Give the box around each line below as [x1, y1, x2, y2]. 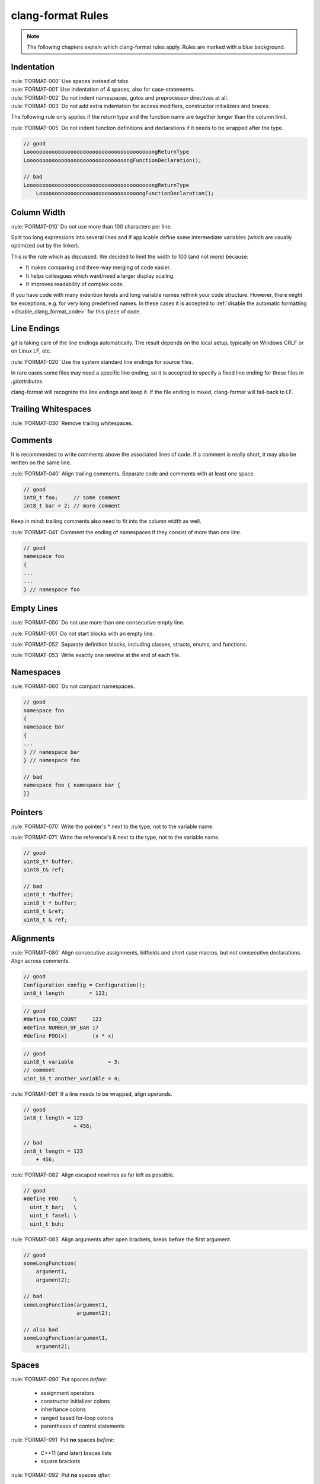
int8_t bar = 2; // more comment [23, 502, 121, 509]
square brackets [40, 1458, 81, 1465]
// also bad [23, 1327, 59, 1333]
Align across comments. [11, 957, 71, 965]
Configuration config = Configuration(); [23, 981, 146, 988]
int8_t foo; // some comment [23, 494, 121, 501]
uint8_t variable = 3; [23, 1058, 121, 1065]
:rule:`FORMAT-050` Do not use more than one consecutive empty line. [11, 619, 185, 626]
